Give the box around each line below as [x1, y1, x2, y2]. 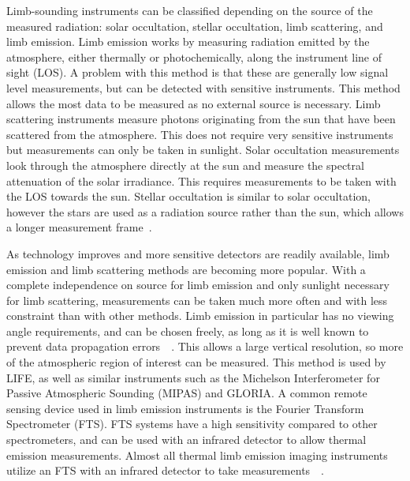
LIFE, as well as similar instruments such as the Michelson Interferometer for [6, 369, 380, 385]
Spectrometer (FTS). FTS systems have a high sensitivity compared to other [6, 415, 378, 432]
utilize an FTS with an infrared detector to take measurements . [6, 462, 325, 479]
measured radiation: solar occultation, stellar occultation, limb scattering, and [6, 17, 383, 34]
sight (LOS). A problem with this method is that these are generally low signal [6, 64, 389, 81]
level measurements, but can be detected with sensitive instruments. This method [6, 79, 401, 96]
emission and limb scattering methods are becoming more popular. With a [6, 261, 366, 277]
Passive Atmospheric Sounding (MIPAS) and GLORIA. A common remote [6, 385, 367, 401]
